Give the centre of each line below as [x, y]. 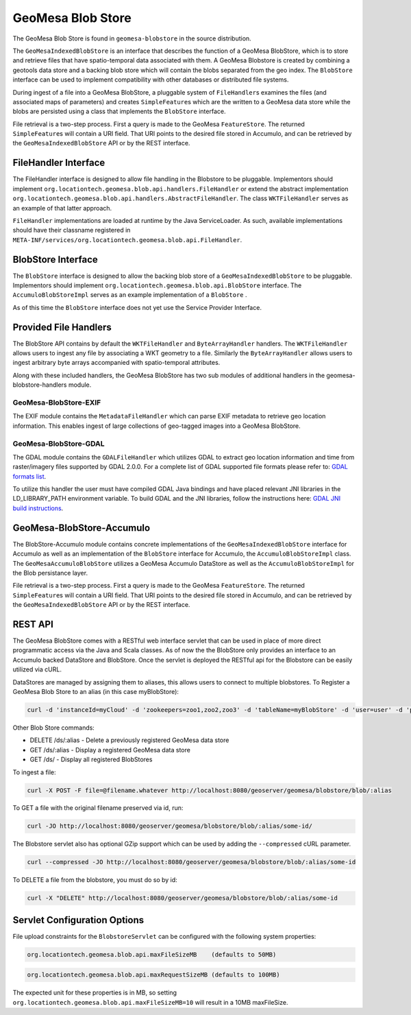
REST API [33, 624]
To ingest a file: [34, 772]
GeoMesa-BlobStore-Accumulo [82, 528]
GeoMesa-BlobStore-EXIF [57, 403]
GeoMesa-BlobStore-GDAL [59, 444]
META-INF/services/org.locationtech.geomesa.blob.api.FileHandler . [127, 239]
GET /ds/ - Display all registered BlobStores [91, 760]
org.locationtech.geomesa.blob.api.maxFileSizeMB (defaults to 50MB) [152, 954]
